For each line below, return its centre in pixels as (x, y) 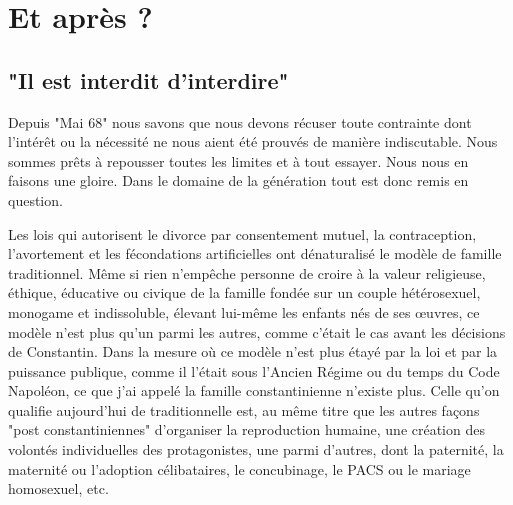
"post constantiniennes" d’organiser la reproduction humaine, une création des (246, 429)
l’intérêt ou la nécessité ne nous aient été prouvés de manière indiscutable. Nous (253, 141)
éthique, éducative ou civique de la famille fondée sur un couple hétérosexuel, (244, 292)
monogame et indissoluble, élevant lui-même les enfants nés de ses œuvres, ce (244, 311)
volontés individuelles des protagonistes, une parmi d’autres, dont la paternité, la (256, 449)
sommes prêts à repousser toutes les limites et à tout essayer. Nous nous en (238, 160)
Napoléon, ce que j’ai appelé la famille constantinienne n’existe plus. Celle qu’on (254, 390)
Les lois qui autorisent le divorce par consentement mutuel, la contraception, (242, 233)
